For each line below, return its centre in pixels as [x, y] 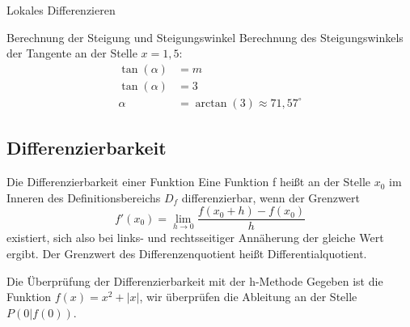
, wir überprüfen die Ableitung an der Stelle [248, 297]
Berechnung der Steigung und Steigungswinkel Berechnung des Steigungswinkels [205, 37]
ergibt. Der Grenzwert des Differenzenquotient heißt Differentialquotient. [187, 253]
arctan [211, 103]
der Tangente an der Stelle [72, 53]
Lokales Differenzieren [61, 10]
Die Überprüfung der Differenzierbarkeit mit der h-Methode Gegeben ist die [195, 280]
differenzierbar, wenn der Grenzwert [271, 197]
